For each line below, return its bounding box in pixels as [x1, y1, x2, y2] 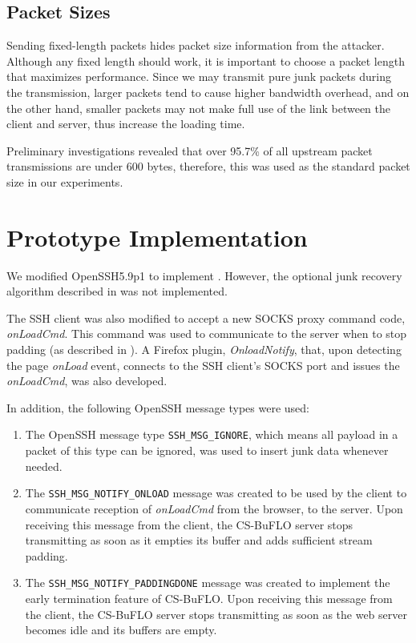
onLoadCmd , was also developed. [6, 372, 168, 389]
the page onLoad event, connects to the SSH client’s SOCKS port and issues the [6, 356, 400, 373]
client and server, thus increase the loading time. [6, 115, 245, 132]
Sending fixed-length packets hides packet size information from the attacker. [6, 37, 385, 54]
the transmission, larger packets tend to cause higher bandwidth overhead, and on [6, 83, 410, 100]
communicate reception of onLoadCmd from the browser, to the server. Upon [25, 500, 403, 516]
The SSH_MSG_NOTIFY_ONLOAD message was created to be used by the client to [25, 484, 407, 501]
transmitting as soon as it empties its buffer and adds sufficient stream [25, 532, 373, 549]
